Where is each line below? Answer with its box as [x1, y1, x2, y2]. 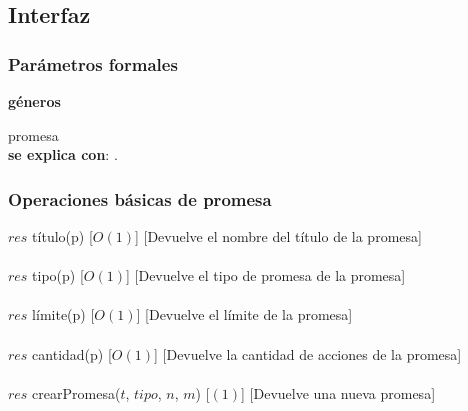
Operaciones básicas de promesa [8, 186, 272, 211]
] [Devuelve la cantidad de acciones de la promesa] [154, 343, 462, 364]
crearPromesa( [32, 382, 121, 403]
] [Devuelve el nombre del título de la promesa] [134, 226, 422, 246]
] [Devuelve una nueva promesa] [241, 382, 436, 403]
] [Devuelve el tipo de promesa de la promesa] [126, 265, 406, 286]
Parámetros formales [8, 51, 178, 76]
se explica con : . [8, 144, 118, 165]
